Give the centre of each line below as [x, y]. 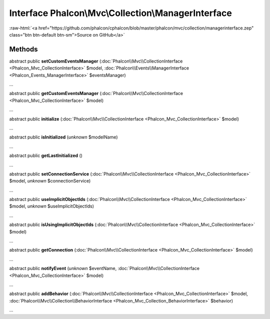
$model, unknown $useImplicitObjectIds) [52, 206]
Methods [23, 49]
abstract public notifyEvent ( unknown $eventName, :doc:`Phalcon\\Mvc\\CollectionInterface [104, 268]
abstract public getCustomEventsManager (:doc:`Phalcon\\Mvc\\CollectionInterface [96, 93]
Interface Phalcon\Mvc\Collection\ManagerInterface [120, 13]
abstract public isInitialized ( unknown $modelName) [63, 137]
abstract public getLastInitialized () [46, 155]
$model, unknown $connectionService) [50, 181]
